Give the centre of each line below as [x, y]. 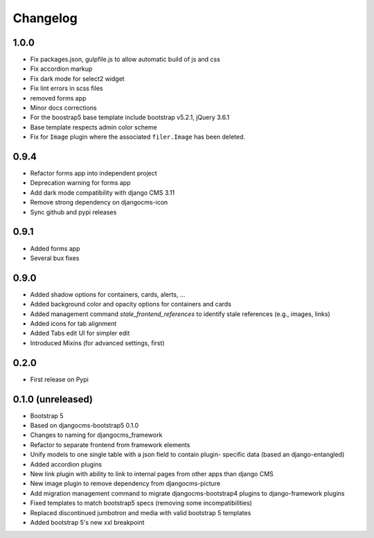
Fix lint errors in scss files [66, 88]
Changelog [45, 18]
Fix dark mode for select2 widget [77, 78]
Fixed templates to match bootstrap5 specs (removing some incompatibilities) [141, 503]
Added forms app [55, 248]
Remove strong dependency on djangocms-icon [99, 202]
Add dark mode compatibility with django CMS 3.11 [103, 192]
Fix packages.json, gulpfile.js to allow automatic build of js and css [125, 60]
